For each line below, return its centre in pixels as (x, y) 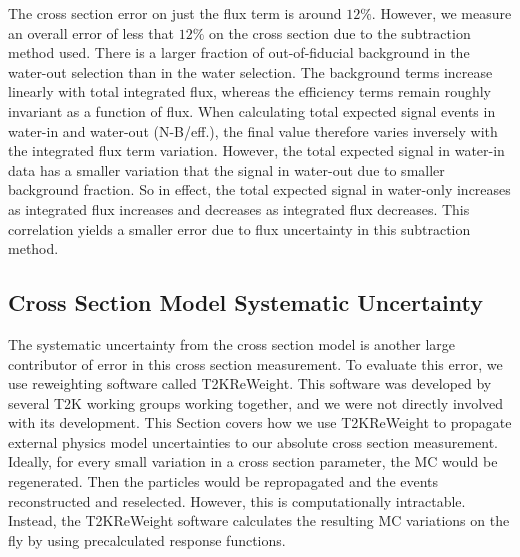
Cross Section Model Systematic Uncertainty (245, 302)
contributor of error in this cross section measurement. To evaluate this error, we (255, 363)
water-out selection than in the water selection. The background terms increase (250, 71)
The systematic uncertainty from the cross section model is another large (232, 343)
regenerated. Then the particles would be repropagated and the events (223, 481)
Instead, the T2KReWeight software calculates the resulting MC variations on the (259, 520)
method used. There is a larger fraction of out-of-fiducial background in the (239, 52)
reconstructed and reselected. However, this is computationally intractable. (237, 500)
